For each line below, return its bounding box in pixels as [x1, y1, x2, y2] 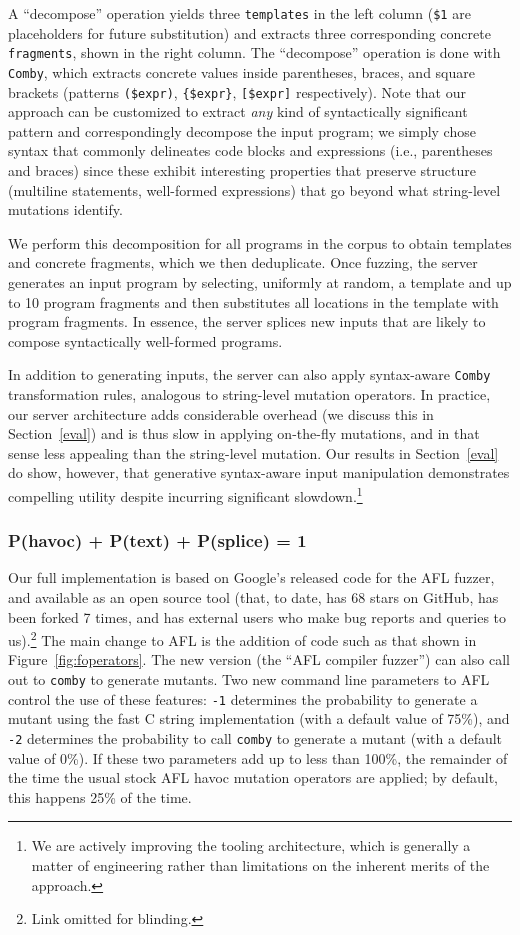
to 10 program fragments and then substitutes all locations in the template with [8, 291, 499, 312]
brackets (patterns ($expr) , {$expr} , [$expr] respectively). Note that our [8, 81, 466, 102]
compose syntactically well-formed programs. [8, 330, 283, 351]
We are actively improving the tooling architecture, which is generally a [31, 835, 471, 856]
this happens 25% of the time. [8, 786, 192, 807]
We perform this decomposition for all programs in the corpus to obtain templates [8, 232, 512, 253]
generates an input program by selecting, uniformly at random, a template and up [8, 271, 512, 292]
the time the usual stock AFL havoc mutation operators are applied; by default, [8, 767, 498, 788]
